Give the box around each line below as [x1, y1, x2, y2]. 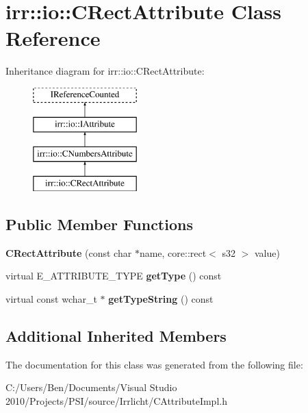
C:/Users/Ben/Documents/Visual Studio [5, 380, 177, 395]
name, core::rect [139, 245, 207, 260]
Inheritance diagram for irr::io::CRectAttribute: [5, 64, 205, 78]
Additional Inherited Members [5, 325, 227, 347]
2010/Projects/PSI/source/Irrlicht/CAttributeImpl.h [5, 394, 227, 408]
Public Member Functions [5, 214, 193, 235]
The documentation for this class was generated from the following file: [5, 357, 303, 371]
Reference [5, 24, 101, 52]
